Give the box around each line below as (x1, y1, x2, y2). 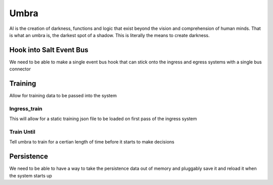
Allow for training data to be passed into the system (9, 93, 117, 99)
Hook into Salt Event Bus (9, 46, 88, 54)
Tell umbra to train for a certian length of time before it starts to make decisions (9, 139, 174, 145)
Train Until (9, 128, 35, 135)
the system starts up (9, 172, 53, 178)
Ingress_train (9, 105, 42, 112)
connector (9, 66, 31, 72)
